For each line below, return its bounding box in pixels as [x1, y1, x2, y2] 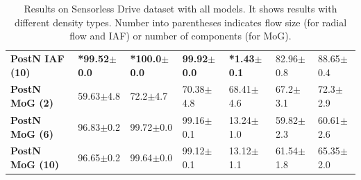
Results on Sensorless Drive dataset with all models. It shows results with [24, 1, 337, 15]
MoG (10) [10, 156, 59, 171]
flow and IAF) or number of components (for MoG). [69, 28, 292, 43]
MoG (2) [10, 96, 53, 110]
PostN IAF [10, 51, 65, 66]
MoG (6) [10, 126, 53, 141]
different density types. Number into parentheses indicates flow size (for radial [14, 15, 347, 29]
